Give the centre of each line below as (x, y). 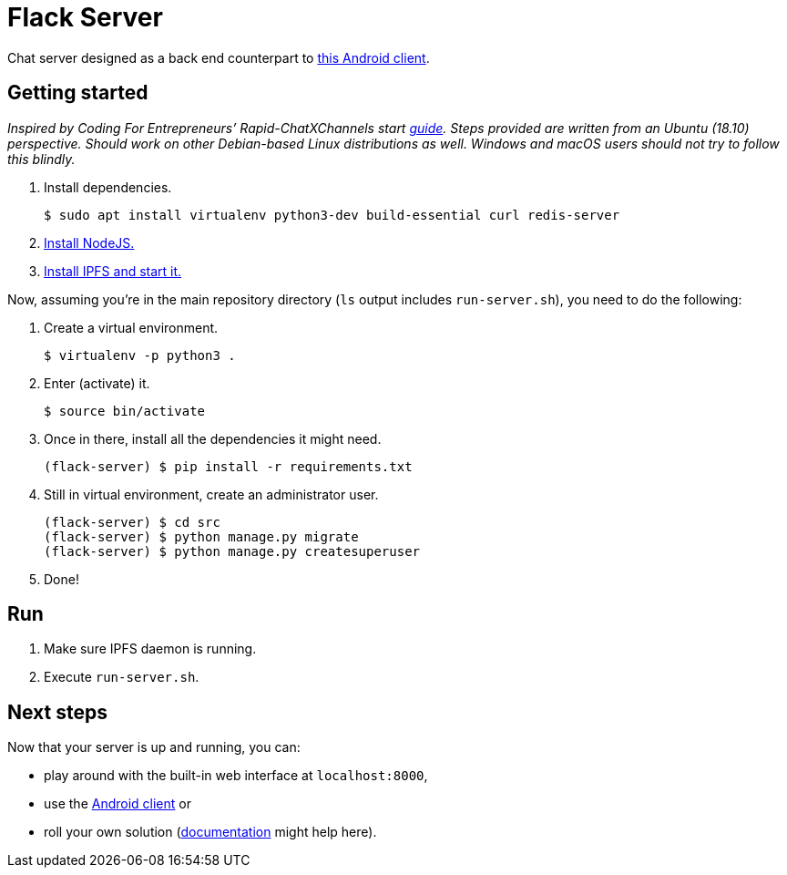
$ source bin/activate (125, 411)
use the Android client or (118, 804)
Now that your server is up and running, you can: (154, 747)
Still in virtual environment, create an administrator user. (211, 494)
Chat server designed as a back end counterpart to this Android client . (219, 57)
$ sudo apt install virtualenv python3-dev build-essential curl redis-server (332, 215)
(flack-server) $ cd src (132, 522)
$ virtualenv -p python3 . (140, 355)
